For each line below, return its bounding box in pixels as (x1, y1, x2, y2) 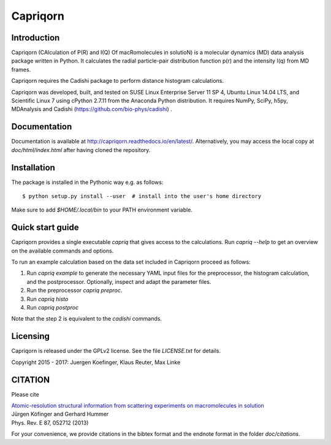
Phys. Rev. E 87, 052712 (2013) (11, 419, 89, 426)
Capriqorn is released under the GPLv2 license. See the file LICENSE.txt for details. (11, 347, 221, 355)
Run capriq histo (26, 295, 69, 303)
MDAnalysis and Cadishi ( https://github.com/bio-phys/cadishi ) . (11, 105, 173, 113)
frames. (11, 66, 31, 73)
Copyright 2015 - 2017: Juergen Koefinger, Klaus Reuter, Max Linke (11, 359, 181, 366)
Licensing (11, 331, 50, 341)
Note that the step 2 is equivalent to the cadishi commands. (11, 315, 162, 322)
